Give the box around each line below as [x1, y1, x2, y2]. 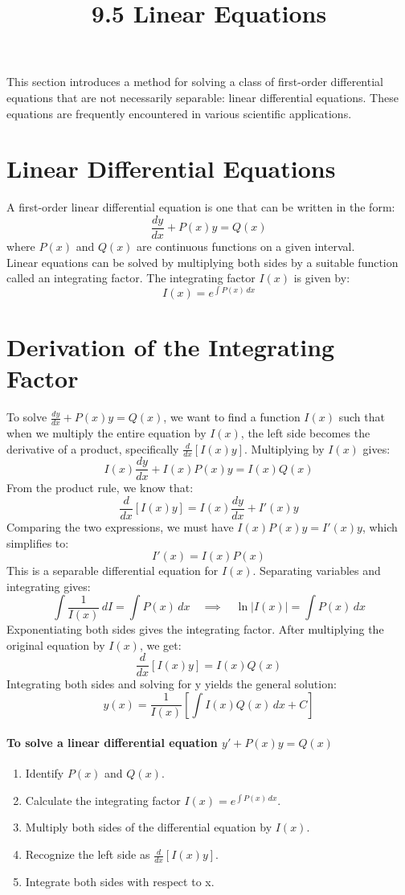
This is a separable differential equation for [6, 562, 219, 579]
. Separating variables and [252, 562, 381, 579]
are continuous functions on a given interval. [137, 237, 355, 254]
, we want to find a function [163, 408, 301, 425]
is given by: [293, 269, 350, 286]
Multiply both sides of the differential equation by [25, 819, 272, 835]
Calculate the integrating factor [25, 791, 181, 808]
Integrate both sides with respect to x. [25, 872, 215, 889]
